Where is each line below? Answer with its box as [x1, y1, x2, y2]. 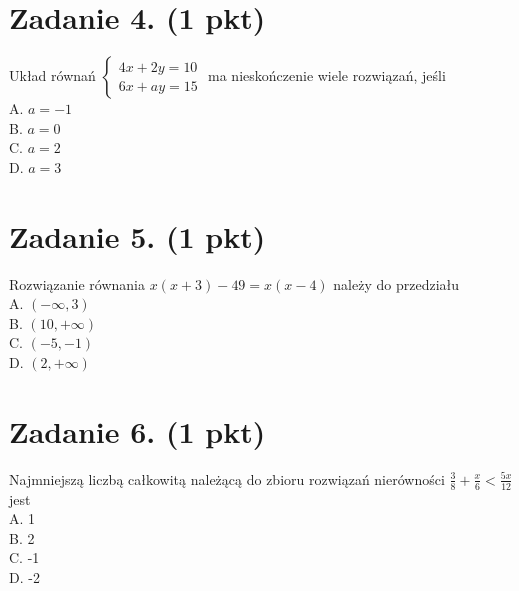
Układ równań [9, 65, 96, 86]
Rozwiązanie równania [9, 273, 145, 294]
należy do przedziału [333, 273, 460, 294]
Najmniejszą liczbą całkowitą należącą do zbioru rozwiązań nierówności [9, 468, 445, 489]
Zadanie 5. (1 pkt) [9, 215, 266, 256]
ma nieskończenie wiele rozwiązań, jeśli [208, 65, 446, 86]
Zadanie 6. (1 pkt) [9, 410, 266, 451]
